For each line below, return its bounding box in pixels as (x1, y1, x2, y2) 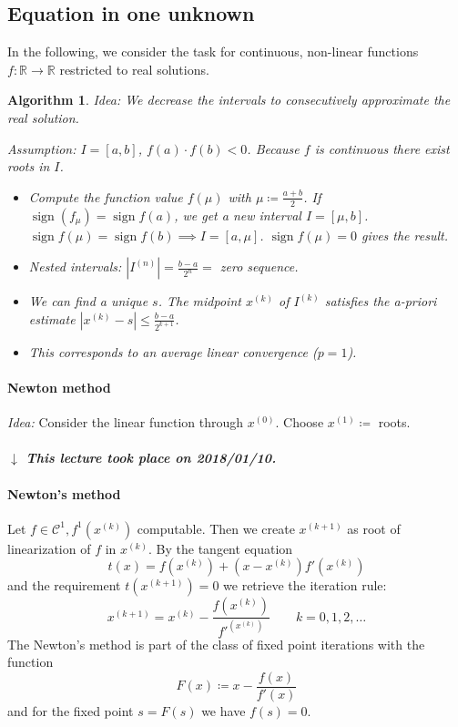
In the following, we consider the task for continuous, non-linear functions (7, 42, 419, 61)
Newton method (7, 377, 111, 396)
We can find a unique (28, 292, 148, 311)
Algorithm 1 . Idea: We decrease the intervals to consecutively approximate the (7, 90, 451, 109)
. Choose (275, 413, 324, 432)
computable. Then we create (137, 518, 295, 538)
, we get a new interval (174, 205, 301, 224)
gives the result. (361, 225, 448, 244)
